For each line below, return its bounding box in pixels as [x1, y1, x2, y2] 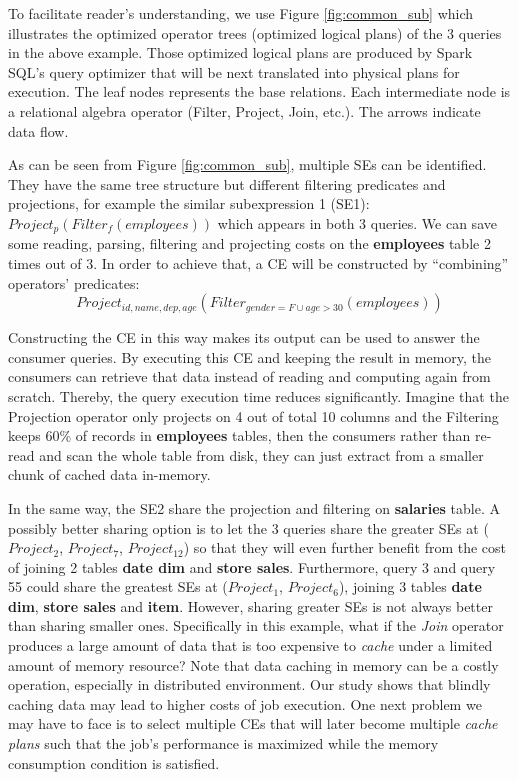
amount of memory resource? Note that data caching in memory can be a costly [8, 654, 499, 675]
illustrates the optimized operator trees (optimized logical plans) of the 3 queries [8, 22, 502, 43]
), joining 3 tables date [338, 576, 482, 597]
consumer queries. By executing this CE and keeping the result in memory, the [8, 346, 492, 367]
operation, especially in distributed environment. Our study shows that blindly [8, 674, 491, 695]
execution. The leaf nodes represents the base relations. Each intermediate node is [8, 81, 511, 102]
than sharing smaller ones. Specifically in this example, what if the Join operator [8, 615, 504, 636]
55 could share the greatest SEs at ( [8, 576, 228, 597]
